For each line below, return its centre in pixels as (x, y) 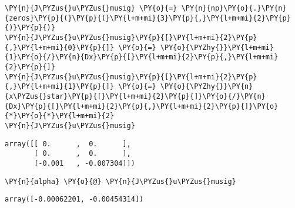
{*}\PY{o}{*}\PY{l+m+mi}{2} (60, 116)
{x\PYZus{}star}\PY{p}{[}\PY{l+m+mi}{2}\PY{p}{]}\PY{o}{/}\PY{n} (135, 96)
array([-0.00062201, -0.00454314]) (74, 199)
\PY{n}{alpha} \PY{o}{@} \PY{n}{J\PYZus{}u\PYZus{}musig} (120, 181)
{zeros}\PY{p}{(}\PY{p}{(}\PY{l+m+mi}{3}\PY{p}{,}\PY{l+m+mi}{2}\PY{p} (148, 18)
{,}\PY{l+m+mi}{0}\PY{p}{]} (60, 47)
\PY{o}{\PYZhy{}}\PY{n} (207, 87)
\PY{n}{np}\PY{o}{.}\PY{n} (234, 8)
